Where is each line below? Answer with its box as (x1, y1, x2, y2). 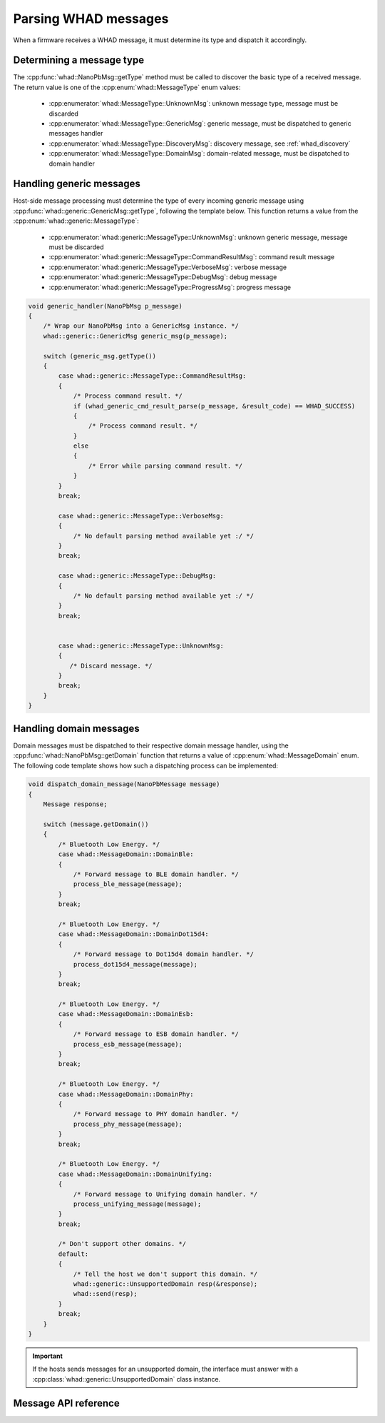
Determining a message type (13, 54, 145, 66)
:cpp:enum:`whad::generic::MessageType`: (13, 216, 139, 225)
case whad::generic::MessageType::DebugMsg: (58, 572, 217, 580)
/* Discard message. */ (69, 661, 153, 670)
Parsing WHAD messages (13, 11, 169, 26)
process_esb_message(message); (73, 1040, 183, 1048)
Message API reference (13, 1397, 120, 1409)
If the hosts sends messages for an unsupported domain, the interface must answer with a (32, 1364, 299, 1374)
